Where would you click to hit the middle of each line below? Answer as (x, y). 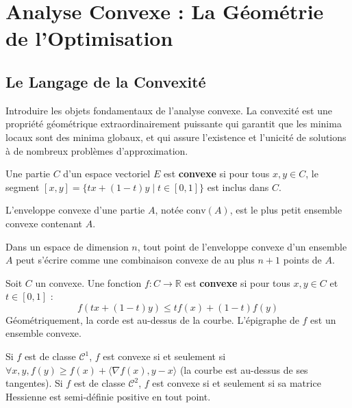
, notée (169, 210)
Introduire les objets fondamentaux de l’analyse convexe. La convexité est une (169, 110)
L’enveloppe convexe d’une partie (75, 210)
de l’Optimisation (89, 38)
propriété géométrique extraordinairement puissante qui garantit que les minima (174, 124)
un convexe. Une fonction (88, 282)
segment (23, 187)
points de (302, 260)
